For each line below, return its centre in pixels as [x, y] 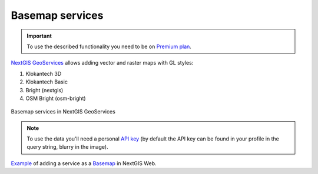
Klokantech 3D [44, 73]
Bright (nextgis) [44, 90]
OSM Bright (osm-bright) [56, 98]
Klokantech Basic [47, 82]
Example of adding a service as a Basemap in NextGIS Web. [84, 163]
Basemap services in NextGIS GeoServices [63, 112]
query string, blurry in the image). [67, 147]
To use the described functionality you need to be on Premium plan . [109, 46]
